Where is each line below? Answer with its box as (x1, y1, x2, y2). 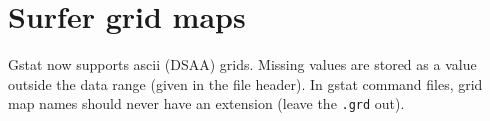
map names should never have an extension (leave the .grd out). (8, 93, 405, 114)
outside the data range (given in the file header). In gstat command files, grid (8, 73, 483, 94)
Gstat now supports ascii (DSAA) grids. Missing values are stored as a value (8, 54, 477, 75)
